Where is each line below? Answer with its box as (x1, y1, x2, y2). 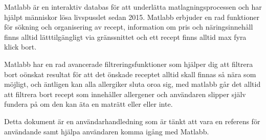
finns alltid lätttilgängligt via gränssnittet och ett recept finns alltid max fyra (4, 31, 247, 42)
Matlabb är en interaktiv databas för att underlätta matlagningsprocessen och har (4, 2, 262, 12)
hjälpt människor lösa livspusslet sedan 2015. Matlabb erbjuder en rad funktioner (4, 11, 259, 22)
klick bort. (4, 41, 37, 52)
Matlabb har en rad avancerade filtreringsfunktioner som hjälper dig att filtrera (4, 58, 253, 69)
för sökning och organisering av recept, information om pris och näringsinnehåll (4, 21, 253, 32)
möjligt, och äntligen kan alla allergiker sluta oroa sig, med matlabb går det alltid (4, 79, 261, 89)
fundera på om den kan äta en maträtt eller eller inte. (4, 99, 173, 109)
